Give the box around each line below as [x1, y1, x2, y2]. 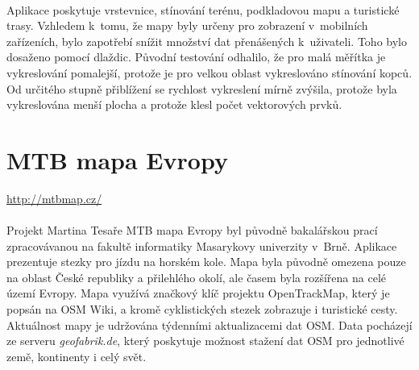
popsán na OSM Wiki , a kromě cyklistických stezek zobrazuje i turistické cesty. [6, 301, 398, 318]
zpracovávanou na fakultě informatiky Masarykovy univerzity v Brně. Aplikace [6, 237, 397, 254]
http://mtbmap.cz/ [6, 189, 102, 206]
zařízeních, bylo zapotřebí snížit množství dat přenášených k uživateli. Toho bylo [6, 32, 407, 49]
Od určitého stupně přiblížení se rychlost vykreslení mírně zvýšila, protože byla [6, 80, 397, 97]
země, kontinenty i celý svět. [6, 347, 147, 364]
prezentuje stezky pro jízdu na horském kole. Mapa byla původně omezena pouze [6, 253, 406, 270]
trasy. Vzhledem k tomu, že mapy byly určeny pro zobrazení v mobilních [6, 17, 368, 34]
